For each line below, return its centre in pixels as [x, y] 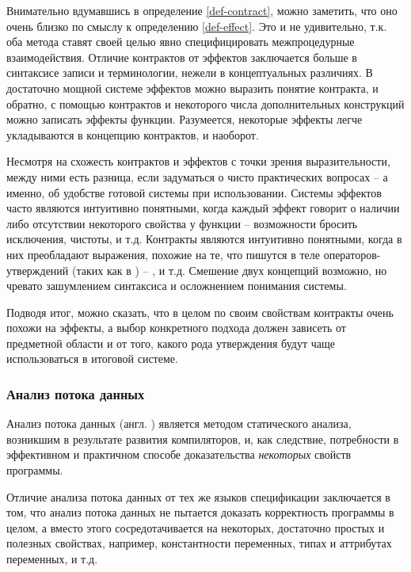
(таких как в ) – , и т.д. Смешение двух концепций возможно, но [230, 270]
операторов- [352, 254]
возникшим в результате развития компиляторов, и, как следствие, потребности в [203, 439]
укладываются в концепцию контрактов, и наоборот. [133, 134]
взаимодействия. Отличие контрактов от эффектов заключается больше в [182, 57]
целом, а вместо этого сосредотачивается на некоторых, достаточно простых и [196, 527]
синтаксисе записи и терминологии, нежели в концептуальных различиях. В [190, 72]
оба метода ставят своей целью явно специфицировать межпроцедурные [181, 42]
